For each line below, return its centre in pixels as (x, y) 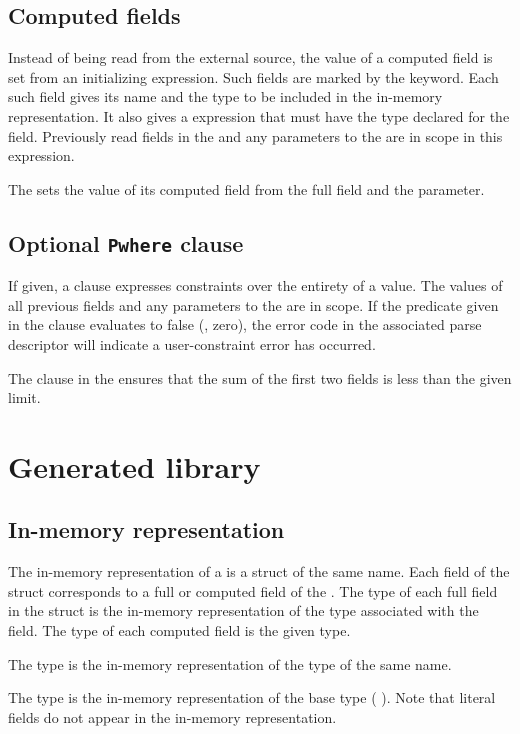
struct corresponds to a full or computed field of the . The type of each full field (253, 590)
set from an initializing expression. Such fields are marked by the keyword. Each (253, 76)
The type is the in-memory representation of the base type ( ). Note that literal (252, 697)
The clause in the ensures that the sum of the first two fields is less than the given (260, 377)
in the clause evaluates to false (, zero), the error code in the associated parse (245, 324)
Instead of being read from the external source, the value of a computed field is (250, 57)
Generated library (134, 465)
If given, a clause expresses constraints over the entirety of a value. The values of (255, 285)
